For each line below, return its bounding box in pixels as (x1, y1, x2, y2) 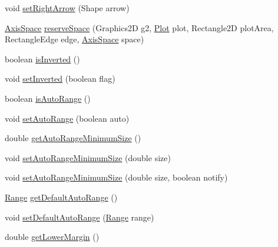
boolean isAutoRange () (5, 92, 91, 104)
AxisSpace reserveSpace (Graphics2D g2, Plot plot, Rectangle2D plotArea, (5, 21, 274, 34)
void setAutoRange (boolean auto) (5, 112, 130, 124)
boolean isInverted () (5, 52, 80, 65)
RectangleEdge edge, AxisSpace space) (5, 33, 144, 45)
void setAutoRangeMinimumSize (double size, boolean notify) (5, 171, 228, 183)
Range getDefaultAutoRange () (5, 191, 118, 203)
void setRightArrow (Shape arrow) (5, 2, 130, 14)
